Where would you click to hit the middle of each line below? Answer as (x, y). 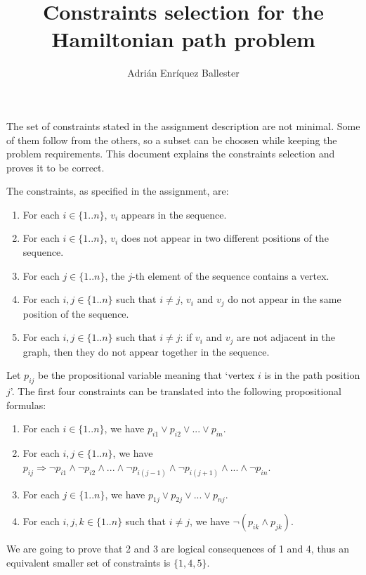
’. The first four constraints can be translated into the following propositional (176, 391)
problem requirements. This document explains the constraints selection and (171, 154)
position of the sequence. (76, 313)
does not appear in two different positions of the (225, 238)
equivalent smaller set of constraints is (89, 562)
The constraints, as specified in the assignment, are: (118, 191)
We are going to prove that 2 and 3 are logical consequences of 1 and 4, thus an (178, 549)
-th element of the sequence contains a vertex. (230, 275)
